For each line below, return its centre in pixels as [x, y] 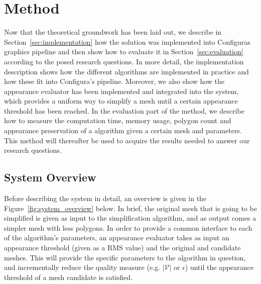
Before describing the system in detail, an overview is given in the [105, 198]
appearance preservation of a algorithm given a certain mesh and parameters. [123, 130]
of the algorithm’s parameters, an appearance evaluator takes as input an [117, 238]
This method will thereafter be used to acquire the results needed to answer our [127, 140]
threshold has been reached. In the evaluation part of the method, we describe [124, 110]
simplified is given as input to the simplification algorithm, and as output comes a [130, 218]
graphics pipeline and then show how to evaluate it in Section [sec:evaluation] [124, 52]
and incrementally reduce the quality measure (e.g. [82, 267]
